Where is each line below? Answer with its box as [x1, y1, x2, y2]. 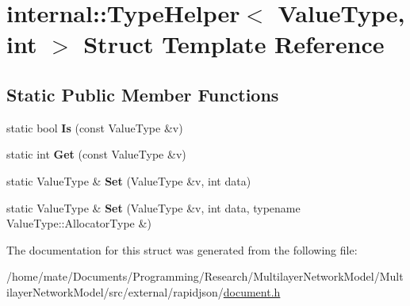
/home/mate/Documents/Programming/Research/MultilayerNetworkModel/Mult [6, 268, 404, 285]
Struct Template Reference [83, 28, 385, 60]
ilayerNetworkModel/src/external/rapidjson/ [6, 283, 224, 300]
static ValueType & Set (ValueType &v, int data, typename [6, 199, 301, 216]
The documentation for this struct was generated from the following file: [6, 241, 358, 258]
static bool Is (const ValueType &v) [6, 119, 183, 136]
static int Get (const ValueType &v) [6, 146, 186, 163]
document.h [223, 283, 281, 300]
